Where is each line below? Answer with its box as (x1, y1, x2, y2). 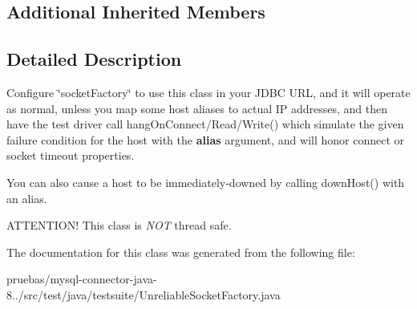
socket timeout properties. (6, 147, 135, 164)
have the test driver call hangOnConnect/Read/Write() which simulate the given (6, 116, 404, 132)
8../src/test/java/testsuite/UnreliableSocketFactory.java (6, 286, 281, 303)
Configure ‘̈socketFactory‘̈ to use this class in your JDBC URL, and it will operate (6, 83, 411, 100)
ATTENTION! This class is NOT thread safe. (6, 217, 232, 234)
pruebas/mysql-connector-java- (6, 270, 157, 287)
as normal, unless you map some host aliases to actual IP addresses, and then (6, 100, 388, 116)
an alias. (6, 189, 47, 206)
